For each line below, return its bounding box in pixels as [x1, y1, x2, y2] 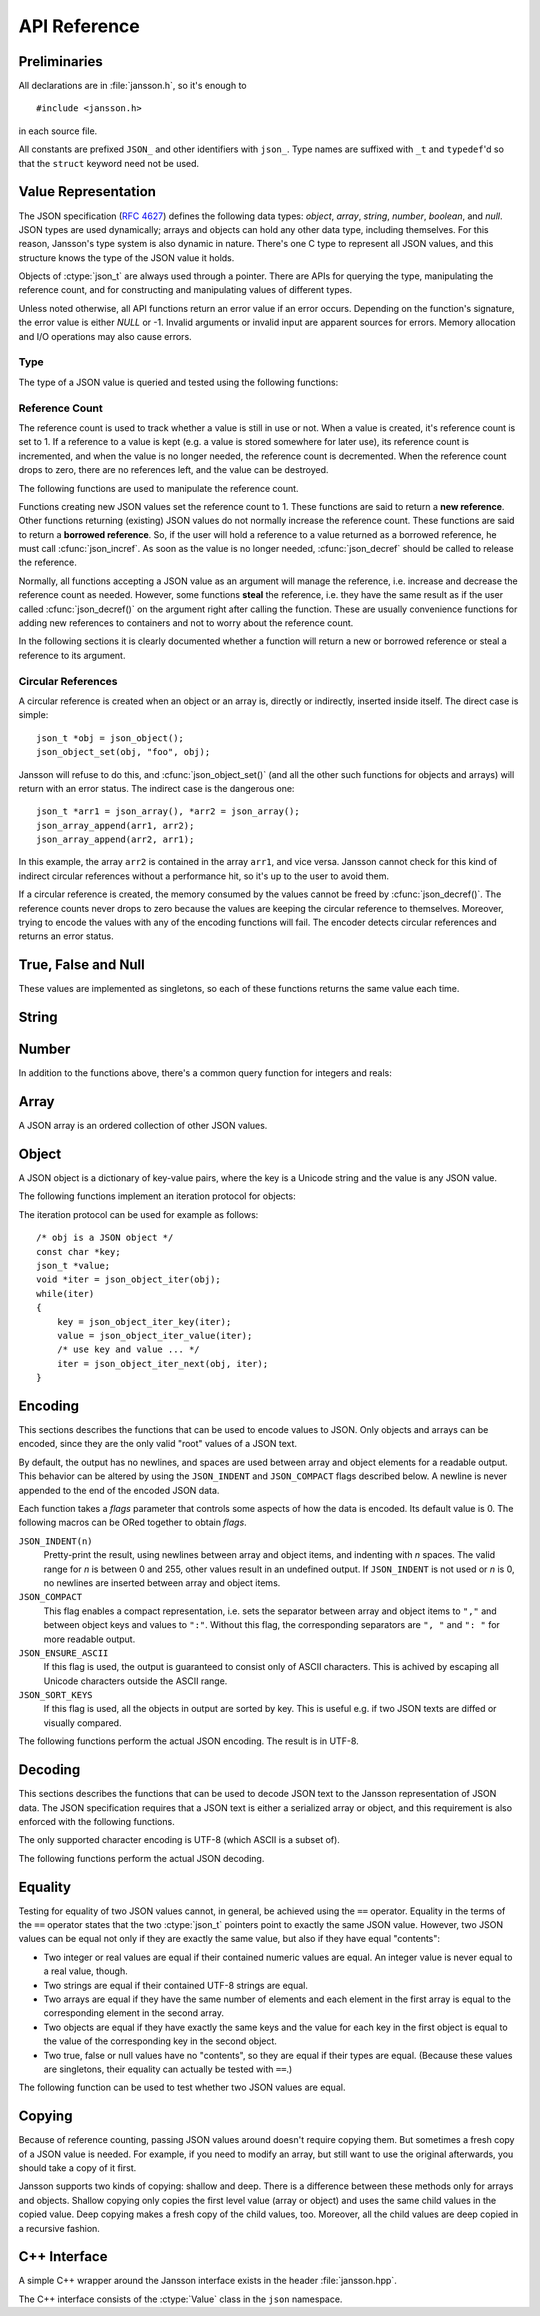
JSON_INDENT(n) [18, 1535, 94, 1547]
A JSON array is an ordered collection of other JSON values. [18, 1120, 268, 1132]
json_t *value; [36, 1260, 111, 1271]
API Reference [18, 15, 140, 37]
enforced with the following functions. [18, 1815, 175, 1827]
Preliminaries [18, 53, 104, 70]
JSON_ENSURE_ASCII [18, 1647, 109, 1659]
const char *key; [36, 1246, 121, 1257]
